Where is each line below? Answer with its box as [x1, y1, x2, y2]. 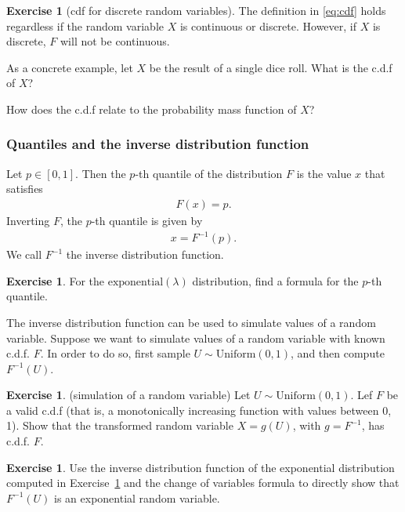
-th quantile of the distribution [135, 165, 283, 181]
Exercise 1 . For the [6, 272, 105, 289]
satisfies [6, 180, 43, 197]
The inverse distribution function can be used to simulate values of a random [6, 314, 376, 330]
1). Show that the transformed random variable [6, 417, 233, 434]
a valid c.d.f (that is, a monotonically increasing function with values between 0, [6, 401, 392, 418]
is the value [296, 165, 352, 181]
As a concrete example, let [6, 59, 133, 75]
